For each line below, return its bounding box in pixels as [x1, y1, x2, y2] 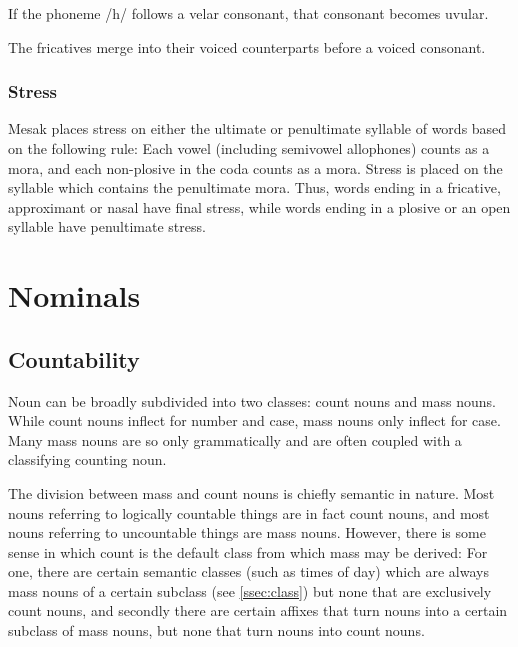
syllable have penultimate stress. [8, 216, 206, 237]
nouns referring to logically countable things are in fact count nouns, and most [8, 502, 490, 523]
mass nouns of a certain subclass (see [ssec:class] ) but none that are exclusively [8, 580, 492, 601]
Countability [8, 343, 140, 374]
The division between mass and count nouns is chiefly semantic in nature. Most [8, 482, 495, 503]
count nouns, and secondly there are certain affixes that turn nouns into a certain [8, 600, 508, 621]
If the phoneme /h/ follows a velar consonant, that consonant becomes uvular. [8, 3, 489, 23]
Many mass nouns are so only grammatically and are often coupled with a [8, 429, 462, 450]
